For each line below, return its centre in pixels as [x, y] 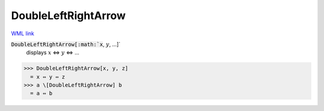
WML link [23, 33]
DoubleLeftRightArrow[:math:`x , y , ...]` [66, 44]
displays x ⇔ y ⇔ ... [52, 53]
